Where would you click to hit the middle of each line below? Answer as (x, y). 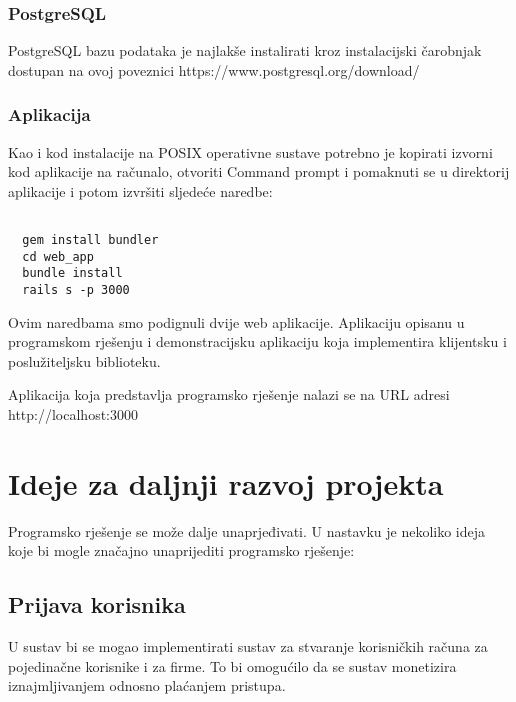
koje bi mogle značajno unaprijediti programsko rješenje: (181, 550)
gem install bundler (90, 240)
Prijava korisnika (97, 604)
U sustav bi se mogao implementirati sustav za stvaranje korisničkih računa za (248, 646)
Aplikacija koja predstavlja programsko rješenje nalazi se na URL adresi (229, 394)
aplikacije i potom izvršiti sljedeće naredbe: (140, 190)
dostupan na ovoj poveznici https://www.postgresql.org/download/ (214, 69)
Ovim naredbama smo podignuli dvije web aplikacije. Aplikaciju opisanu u (236, 321)
